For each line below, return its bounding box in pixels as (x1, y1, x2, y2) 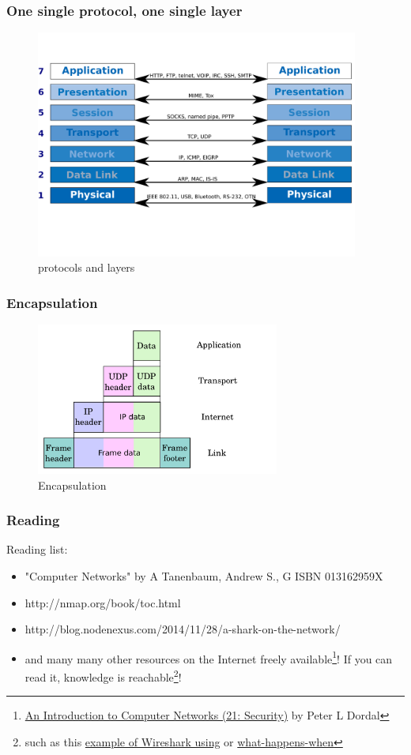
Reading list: (6, 541, 68, 558)
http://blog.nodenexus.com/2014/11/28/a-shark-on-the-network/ (25, 621, 341, 637)
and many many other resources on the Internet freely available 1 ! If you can (25, 648, 393, 667)
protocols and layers (38, 259, 135, 276)
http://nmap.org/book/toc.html (25, 594, 181, 610)
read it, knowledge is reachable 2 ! (25, 667, 182, 685)
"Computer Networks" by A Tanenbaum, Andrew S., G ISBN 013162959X (25, 568, 383, 584)
